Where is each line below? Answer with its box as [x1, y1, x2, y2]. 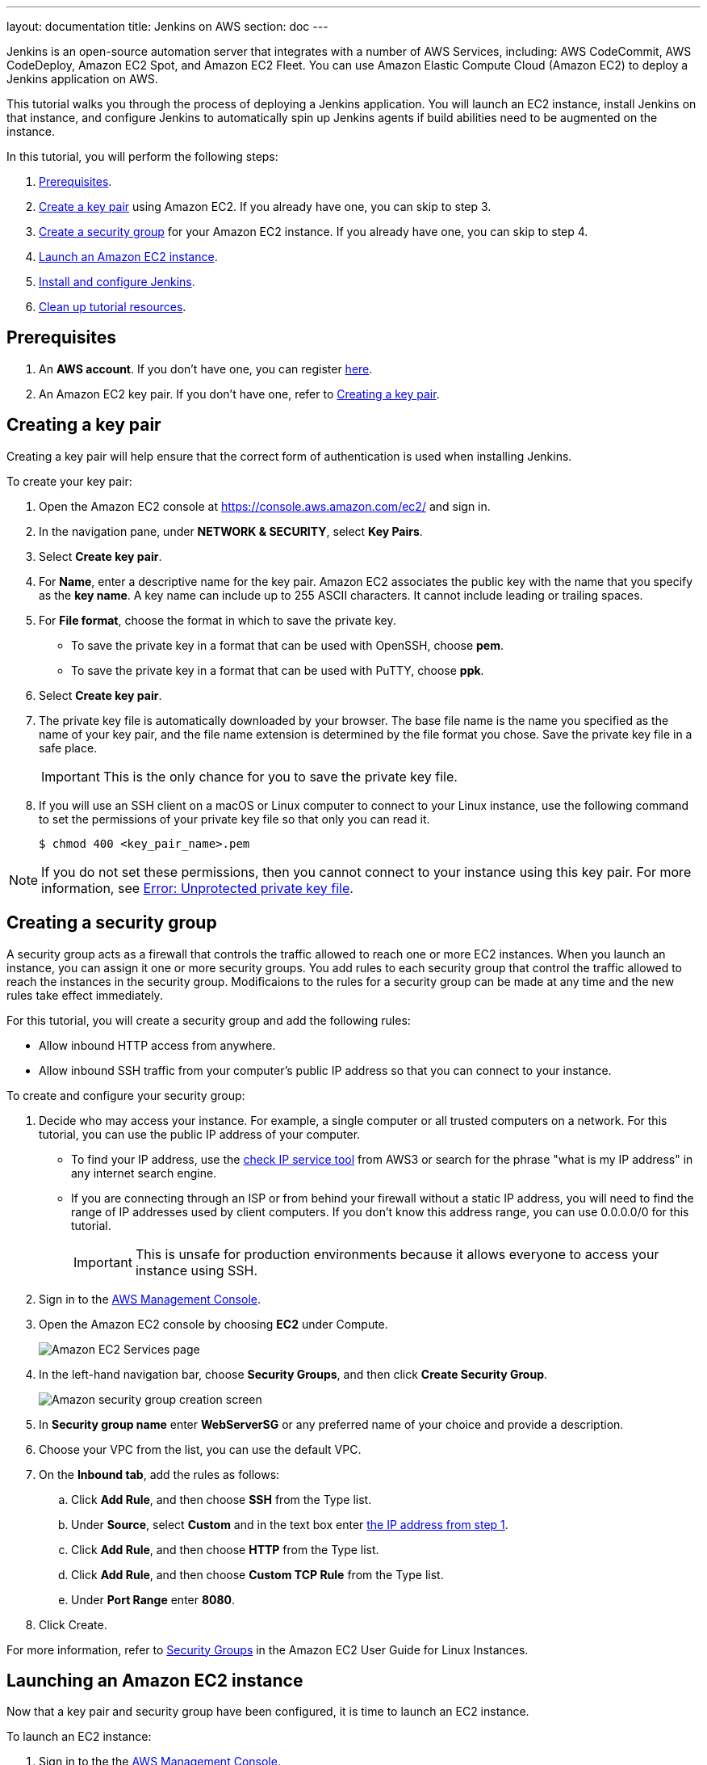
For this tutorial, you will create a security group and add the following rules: [6, 1013, 411, 1027]
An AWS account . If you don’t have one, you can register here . [39, 361, 373, 376]
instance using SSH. [135, 1262, 258, 1278]
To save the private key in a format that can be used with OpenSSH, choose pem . [71, 638, 504, 652]
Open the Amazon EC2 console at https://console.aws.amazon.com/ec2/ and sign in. [39, 499, 491, 513]
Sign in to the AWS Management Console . [39, 1291, 261, 1306]
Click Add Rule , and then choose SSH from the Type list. [71, 1492, 372, 1506]
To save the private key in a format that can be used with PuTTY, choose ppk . [71, 663, 484, 677]
